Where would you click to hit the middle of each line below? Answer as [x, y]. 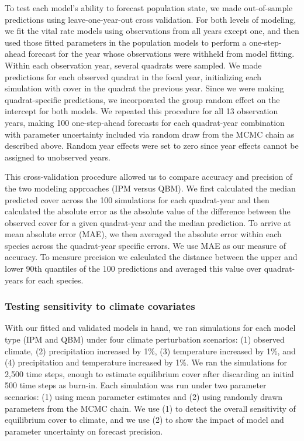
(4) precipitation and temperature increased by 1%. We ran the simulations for [146, 362]
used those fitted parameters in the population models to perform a [126, 42]
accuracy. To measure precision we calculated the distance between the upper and [151, 257]
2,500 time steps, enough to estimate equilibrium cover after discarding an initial [149, 373]
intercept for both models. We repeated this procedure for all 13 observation [141, 111]
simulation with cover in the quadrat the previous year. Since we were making [144, 88]
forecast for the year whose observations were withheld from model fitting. [161, 54]
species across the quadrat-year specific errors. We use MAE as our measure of [146, 245]
